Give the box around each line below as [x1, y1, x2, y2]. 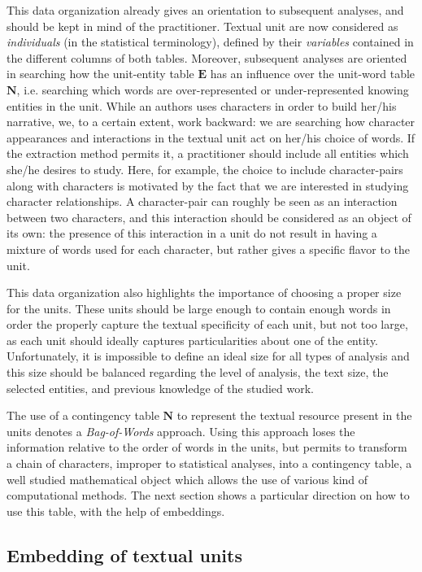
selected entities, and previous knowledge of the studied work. [7, 379, 314, 396]
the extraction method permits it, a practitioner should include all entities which [7, 145, 409, 162]
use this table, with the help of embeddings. [7, 502, 225, 519]
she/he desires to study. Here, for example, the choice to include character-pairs [7, 160, 403, 177]
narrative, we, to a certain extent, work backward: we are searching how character [7, 113, 415, 130]
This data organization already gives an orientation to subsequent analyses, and [7, 2, 404, 18]
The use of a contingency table [7, 407, 159, 424]
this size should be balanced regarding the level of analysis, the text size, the [7, 364, 389, 381]
